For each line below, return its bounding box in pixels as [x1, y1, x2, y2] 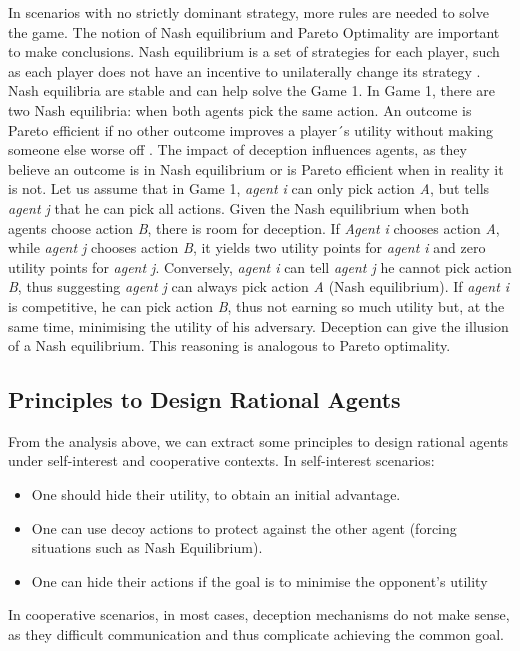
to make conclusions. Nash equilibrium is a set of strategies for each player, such [8, 41, 500, 62]
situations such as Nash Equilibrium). [31, 537, 263, 558]
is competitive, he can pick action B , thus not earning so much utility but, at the [8, 295, 505, 316]
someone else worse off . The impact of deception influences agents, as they [8, 139, 467, 160]
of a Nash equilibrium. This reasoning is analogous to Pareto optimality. [8, 335, 451, 356]
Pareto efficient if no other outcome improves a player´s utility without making [8, 119, 494, 140]
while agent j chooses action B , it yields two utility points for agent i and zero [8, 237, 486, 258]
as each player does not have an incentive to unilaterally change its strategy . [8, 60, 481, 81]
